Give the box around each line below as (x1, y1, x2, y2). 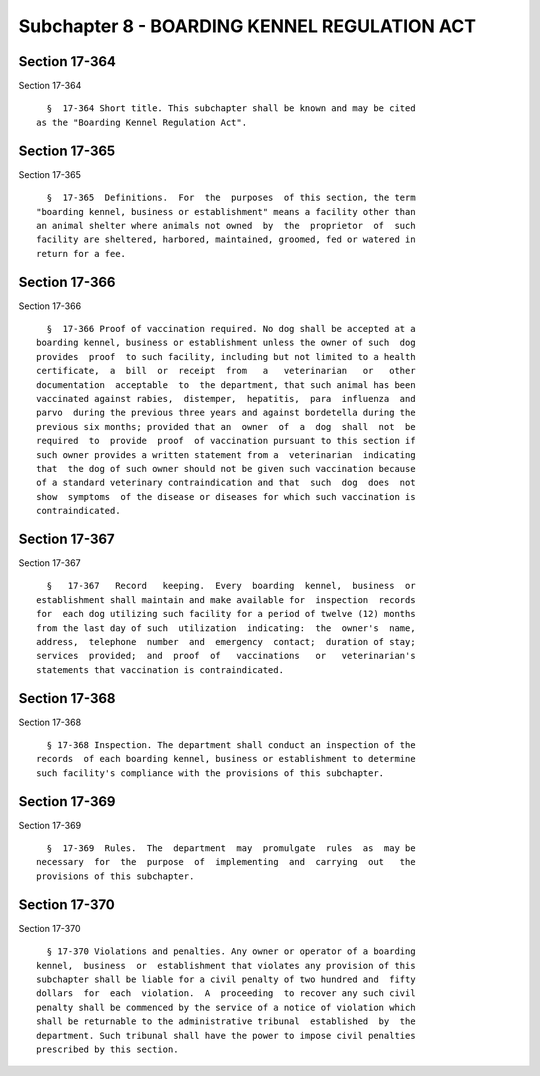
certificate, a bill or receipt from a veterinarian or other (36, 365, 416, 377)
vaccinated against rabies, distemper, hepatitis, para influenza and (36, 393, 416, 404)
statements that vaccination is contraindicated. (36, 664, 285, 675)
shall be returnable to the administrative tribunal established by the (36, 1016, 416, 1027)
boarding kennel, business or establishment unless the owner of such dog (36, 337, 416, 349)
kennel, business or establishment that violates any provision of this (36, 960, 416, 971)
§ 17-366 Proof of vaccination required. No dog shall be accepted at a (46, 323, 416, 334)
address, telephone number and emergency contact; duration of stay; (36, 636, 416, 647)
